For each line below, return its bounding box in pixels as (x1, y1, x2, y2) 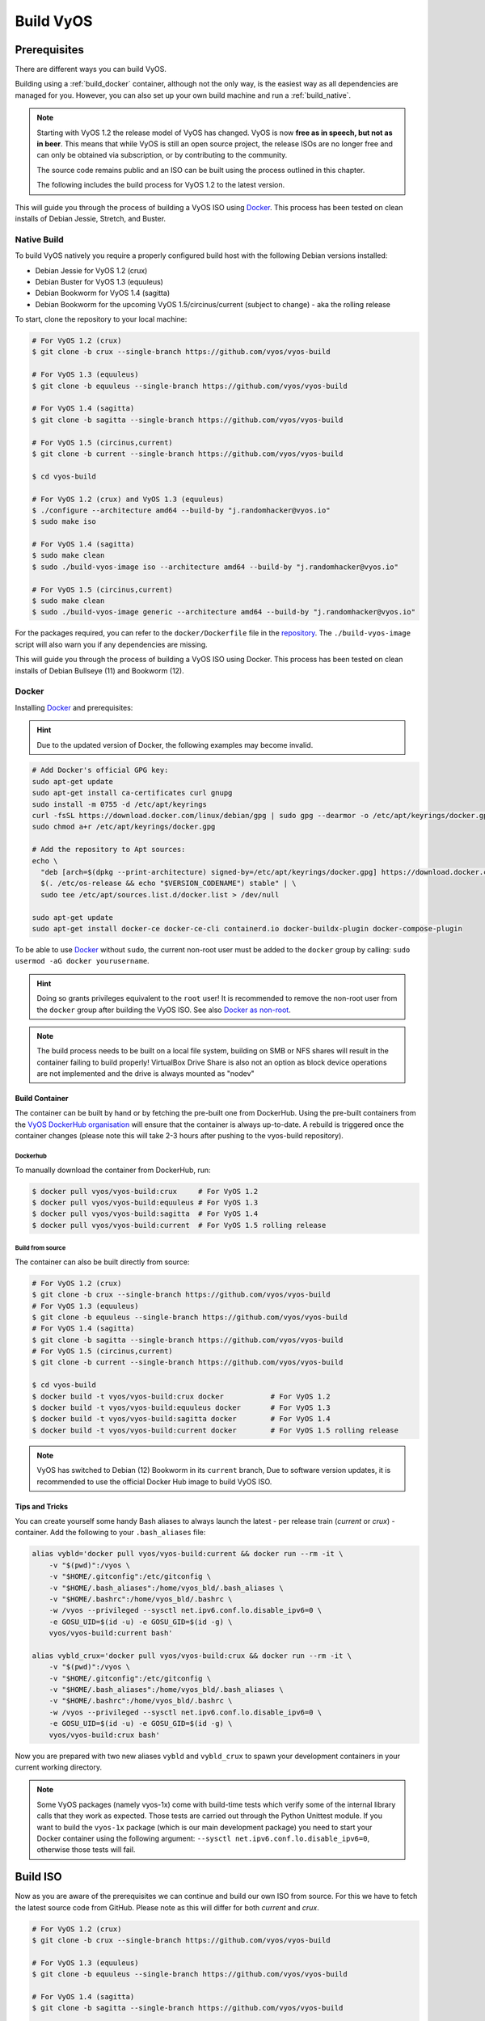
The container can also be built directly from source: (15, 1257, 190, 1267)
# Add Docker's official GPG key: (32, 766, 169, 775)
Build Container (15, 1094, 69, 1103)
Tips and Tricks (15, 1501, 69, 1511)
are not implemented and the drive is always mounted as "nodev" (36, 1069, 255, 1078)
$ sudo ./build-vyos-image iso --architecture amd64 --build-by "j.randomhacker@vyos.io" (32, 562, 399, 572)
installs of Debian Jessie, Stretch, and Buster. (15, 213, 166, 223)
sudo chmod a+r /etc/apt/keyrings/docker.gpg (32, 822, 216, 832)
